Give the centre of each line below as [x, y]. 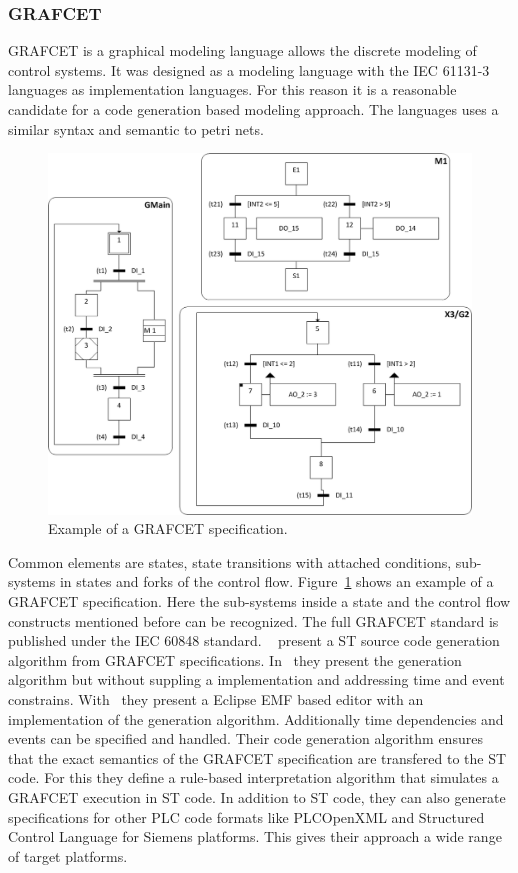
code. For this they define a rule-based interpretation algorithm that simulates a [253, 777]
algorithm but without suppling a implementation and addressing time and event [256, 679]
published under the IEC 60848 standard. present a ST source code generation [254, 640]
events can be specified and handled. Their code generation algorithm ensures [245, 738]
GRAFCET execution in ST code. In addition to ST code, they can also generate [257, 796]
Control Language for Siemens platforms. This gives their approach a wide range [255, 836]
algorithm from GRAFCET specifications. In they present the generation [235, 659]
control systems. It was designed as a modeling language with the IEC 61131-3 [249, 69]
